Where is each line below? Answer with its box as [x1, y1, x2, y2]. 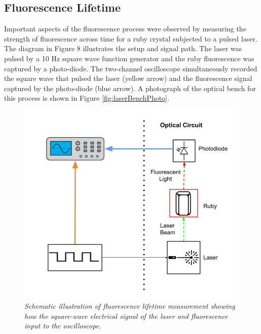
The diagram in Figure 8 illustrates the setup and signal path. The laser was [4, 43, 242, 54]
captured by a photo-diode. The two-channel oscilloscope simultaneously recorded [4, 63, 257, 73]
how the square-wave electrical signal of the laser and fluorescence [24, 310, 228, 321]
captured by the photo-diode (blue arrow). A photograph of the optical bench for [4, 82, 256, 93]
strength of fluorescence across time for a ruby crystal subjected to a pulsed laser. [4, 33, 257, 44]
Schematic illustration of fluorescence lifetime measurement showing [24, 301, 235, 311]
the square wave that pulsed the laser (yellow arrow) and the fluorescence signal [4, 73, 252, 83]
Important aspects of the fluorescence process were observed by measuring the [4, 23, 246, 34]
